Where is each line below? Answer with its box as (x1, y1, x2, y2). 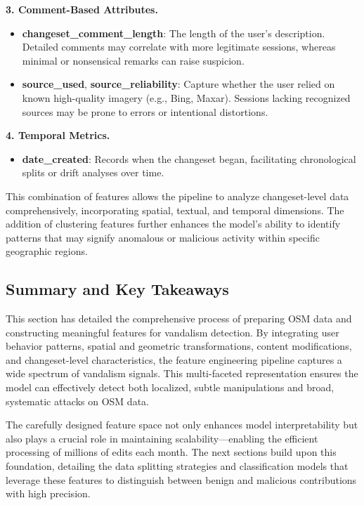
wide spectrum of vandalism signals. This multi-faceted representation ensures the (6, 366, 358, 381)
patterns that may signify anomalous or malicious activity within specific (6, 230, 320, 244)
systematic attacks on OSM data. (6, 393, 149, 408)
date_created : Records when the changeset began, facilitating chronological (22, 151, 356, 166)
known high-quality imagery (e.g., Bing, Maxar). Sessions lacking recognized (22, 90, 351, 105)
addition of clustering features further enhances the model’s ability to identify (6, 216, 341, 231)
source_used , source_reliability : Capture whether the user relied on (22, 77, 335, 91)
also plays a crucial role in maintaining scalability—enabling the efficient (6, 431, 318, 445)
